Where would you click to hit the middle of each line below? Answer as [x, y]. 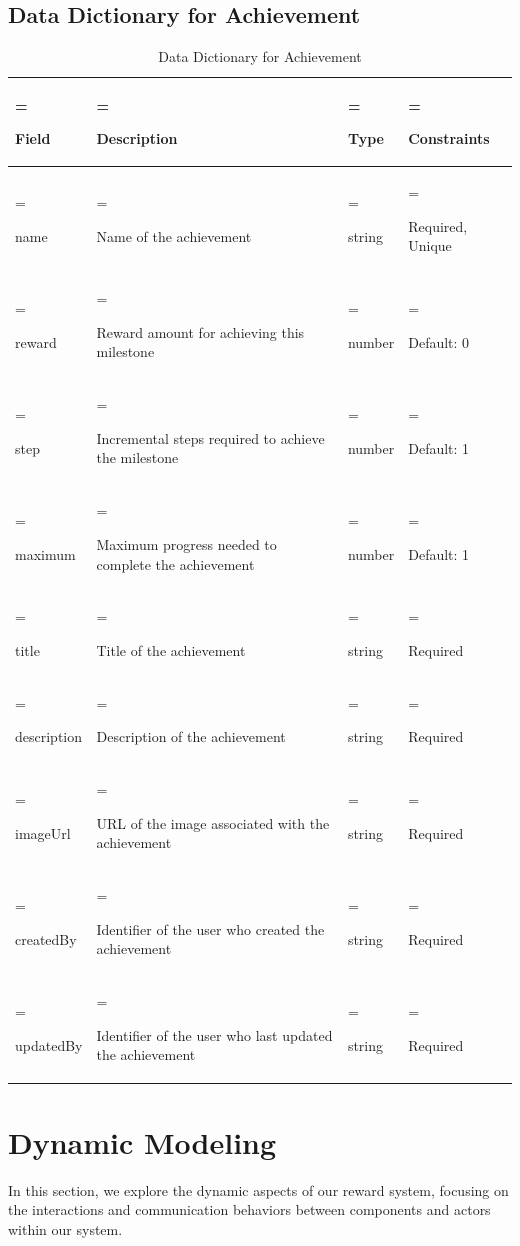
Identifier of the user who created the [210, 928]
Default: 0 [439, 341]
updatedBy [49, 1044]
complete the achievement [175, 563]
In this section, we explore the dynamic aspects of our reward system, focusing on [258, 1189]
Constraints [449, 138]
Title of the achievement [171, 649]
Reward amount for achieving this [200, 331]
